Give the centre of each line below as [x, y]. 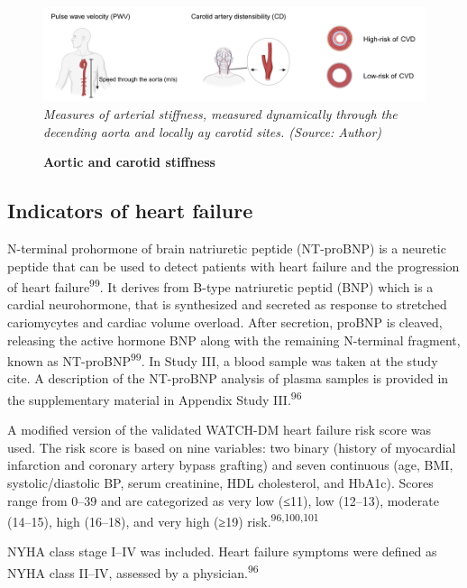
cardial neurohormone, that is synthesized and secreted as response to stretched [227, 304]
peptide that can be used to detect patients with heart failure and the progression [233, 266]
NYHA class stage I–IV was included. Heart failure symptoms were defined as [222, 551]
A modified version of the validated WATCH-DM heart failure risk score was [220, 430]
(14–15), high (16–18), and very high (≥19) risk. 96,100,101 [163, 520]
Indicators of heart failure [130, 211]
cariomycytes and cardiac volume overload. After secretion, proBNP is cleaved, [225, 322]
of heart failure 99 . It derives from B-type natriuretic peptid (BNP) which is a [220, 285]
